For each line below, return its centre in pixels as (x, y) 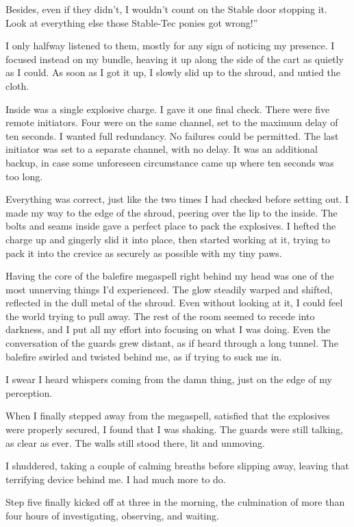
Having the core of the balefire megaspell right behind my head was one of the (170, 276)
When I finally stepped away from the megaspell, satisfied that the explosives (168, 416)
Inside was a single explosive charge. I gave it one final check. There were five (168, 109)
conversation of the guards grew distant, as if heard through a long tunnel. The (172, 343)
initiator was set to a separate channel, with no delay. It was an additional (162, 149)
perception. (29, 392)
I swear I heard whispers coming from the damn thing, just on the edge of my (169, 379)
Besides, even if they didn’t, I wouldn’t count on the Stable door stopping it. (166, 9)
